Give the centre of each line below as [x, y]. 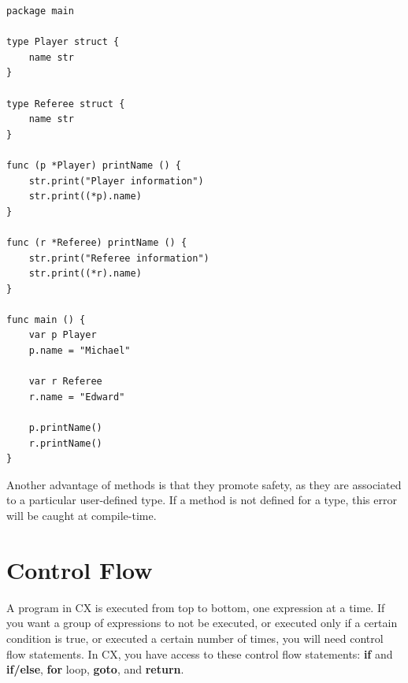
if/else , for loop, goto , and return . [95, 669]
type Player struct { [63, 42]
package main [40, 11]
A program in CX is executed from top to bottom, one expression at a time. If [196, 607]
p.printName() [65, 428]
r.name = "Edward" [77, 397]
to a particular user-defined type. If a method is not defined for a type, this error [202, 500]
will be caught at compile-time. [82, 515]
